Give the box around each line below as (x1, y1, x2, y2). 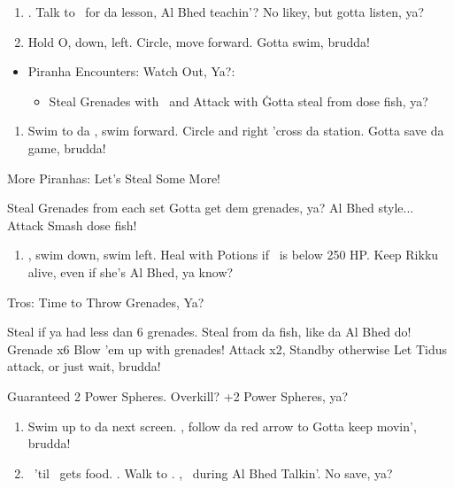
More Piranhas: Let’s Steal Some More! (7, 168, 220, 187)
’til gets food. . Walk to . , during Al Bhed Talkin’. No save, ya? (34, 463, 393, 482)
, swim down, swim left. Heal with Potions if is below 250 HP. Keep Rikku (27, 245, 439, 264)
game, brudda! (27, 138, 106, 157)
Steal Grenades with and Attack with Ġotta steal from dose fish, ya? (49, 91, 428, 110)
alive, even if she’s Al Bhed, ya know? (27, 262, 234, 281)
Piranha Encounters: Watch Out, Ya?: (27, 62, 235, 81)
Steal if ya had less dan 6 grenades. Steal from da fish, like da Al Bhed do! (7, 322, 412, 341)
